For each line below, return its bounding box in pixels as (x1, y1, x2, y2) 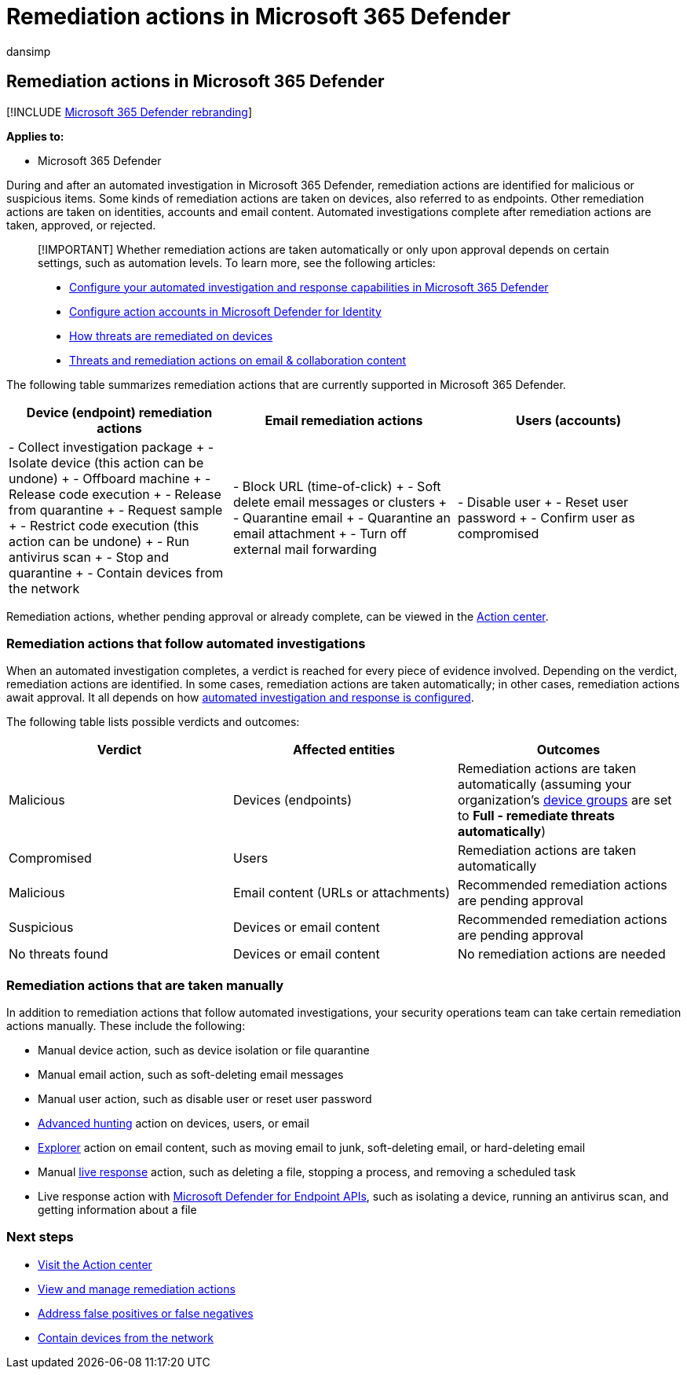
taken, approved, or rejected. (6, 218, 156, 232)
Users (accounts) (515, 412, 622, 428)
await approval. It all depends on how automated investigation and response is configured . (6, 691, 474, 705)
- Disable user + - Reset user (457, 493, 629, 510)
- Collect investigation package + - (9, 438, 214, 455)
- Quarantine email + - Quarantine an (232, 509, 451, 526)
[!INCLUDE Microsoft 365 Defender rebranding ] (6, 104, 253, 119)
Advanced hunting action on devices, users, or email (38, 1116, 309, 1131)
